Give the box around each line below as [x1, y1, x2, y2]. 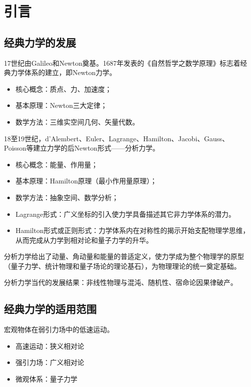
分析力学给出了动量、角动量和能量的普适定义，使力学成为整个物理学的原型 [4, 251, 244, 261]
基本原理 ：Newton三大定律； [15, 100, 107, 110]
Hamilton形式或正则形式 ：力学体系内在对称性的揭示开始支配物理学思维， [15, 225, 250, 235]
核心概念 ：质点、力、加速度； [15, 83, 112, 94]
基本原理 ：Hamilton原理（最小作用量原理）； [15, 176, 157, 186]
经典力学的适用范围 [4, 301, 97, 316]
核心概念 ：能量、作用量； [15, 159, 98, 169]
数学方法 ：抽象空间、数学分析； [15, 192, 119, 202]
